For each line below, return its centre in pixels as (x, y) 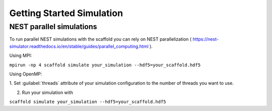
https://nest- (206, 39)
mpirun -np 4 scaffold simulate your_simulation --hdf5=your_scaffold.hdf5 (105, 65)
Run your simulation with (47, 92)
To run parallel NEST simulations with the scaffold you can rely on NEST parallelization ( (100, 39)
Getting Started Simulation (66, 13)
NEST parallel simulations (53, 27)
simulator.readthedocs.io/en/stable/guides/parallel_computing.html (79, 46)
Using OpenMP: (26, 74)
